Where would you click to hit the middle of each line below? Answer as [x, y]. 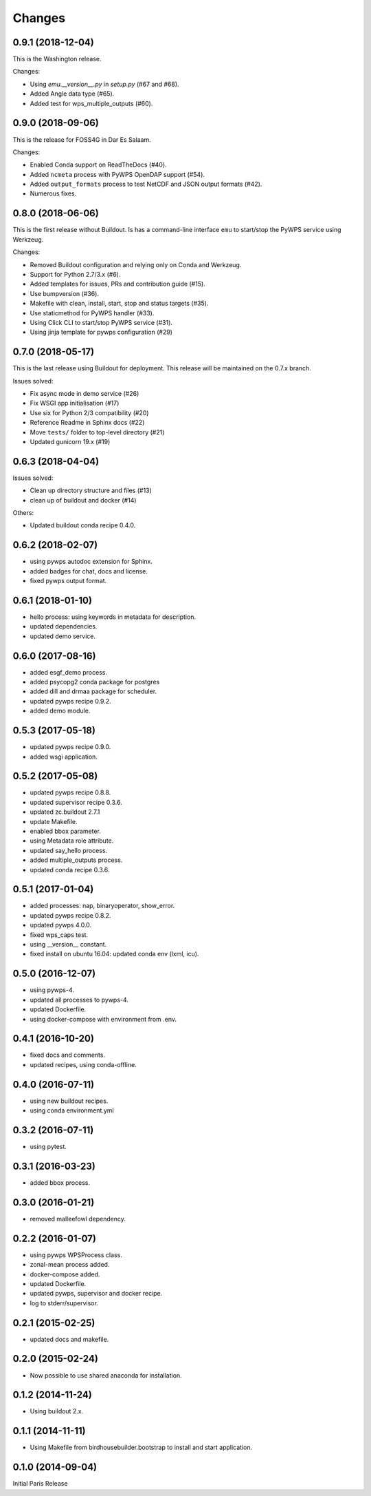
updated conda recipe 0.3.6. [70, 870]
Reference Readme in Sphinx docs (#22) [87, 423]
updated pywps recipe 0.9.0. [70, 747]
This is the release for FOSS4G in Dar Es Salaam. [82, 139]
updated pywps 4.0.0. [61, 925]
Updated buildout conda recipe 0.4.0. [83, 525]
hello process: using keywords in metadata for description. [113, 617]
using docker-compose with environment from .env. [103, 1019]
